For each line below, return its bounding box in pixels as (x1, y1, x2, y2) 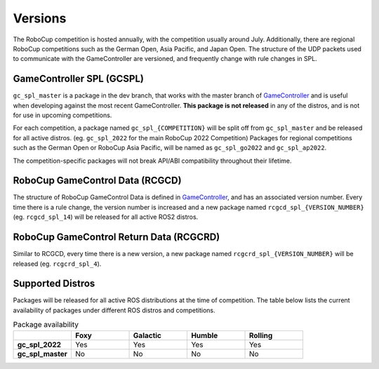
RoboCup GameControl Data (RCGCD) (13, 175, 182, 187)
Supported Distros (13, 278, 95, 290)
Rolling (248, 330, 273, 340)
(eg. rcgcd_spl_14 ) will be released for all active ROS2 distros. (13, 213, 199, 221)
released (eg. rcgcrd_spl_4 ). (13, 260, 102, 268)
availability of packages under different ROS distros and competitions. (13, 306, 215, 314)
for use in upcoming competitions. (13, 111, 112, 119)
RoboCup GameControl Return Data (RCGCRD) (13, 232, 220, 243)
